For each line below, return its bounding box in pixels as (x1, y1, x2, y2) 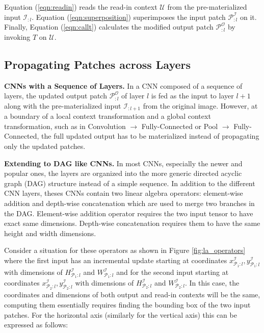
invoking (4, 31, 31, 42)
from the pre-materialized (167, 2, 247, 12)
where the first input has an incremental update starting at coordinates (4, 254, 227, 265)
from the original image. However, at (143, 100, 258, 111)
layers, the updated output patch (4, 90, 107, 101)
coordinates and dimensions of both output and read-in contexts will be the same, (4, 289, 260, 300)
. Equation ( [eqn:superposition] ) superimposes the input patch (32, 11, 226, 22)
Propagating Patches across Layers (4, 56, 191, 72)
